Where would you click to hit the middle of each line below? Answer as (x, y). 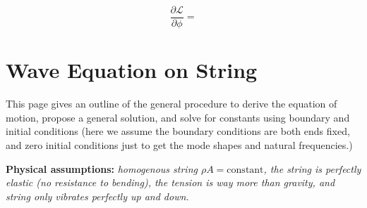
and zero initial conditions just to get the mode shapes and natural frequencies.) (179, 144)
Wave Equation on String (132, 70)
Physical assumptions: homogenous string (102, 168)
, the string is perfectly (312, 168)
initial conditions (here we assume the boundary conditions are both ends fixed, (178, 131)
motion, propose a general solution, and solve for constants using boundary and (178, 117)
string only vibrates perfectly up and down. (97, 196)
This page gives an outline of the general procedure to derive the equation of (172, 104)
